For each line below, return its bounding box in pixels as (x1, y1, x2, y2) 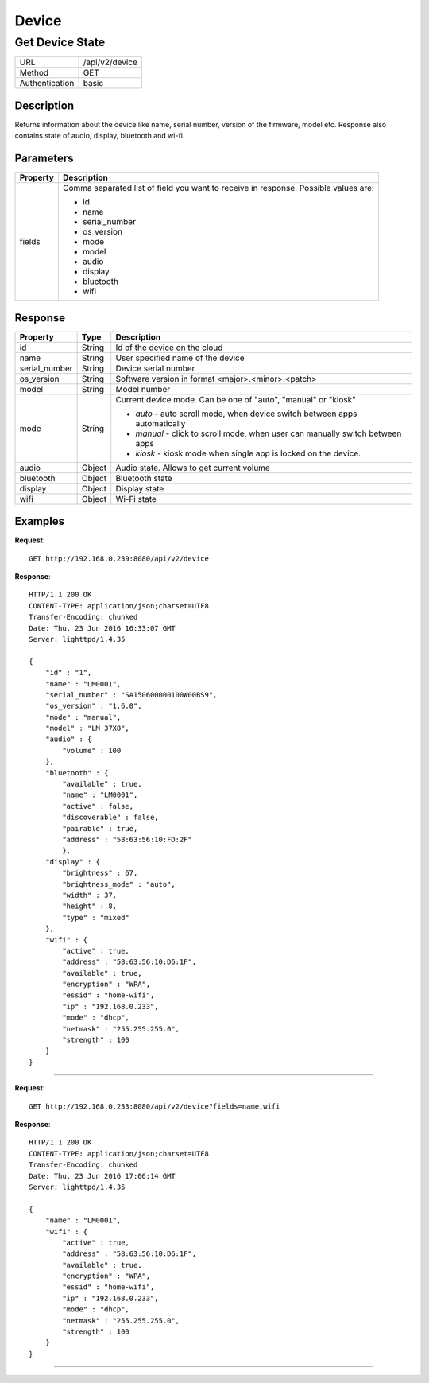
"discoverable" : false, (62, 813, 159, 822)
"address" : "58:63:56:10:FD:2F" (62, 835, 192, 844)
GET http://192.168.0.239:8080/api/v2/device (29, 554, 210, 563)
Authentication (19, 78, 75, 89)
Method (19, 68, 49, 79)
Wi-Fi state (115, 493, 157, 504)
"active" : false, (62, 802, 134, 810)
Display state (115, 483, 164, 494)
